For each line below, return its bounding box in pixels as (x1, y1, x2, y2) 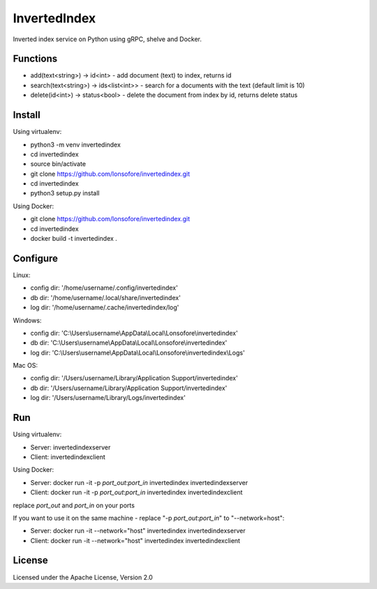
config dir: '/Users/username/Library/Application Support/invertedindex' (30, 374, 238, 382)
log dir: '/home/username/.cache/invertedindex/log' (30, 304, 179, 312)
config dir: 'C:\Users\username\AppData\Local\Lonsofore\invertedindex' (30, 329, 238, 337)
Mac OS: (13, 361, 38, 370)
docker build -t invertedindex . (30, 234, 118, 243)
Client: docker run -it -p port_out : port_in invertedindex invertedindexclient (30, 489, 243, 497)
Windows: (13, 316, 42, 325)
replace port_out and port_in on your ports (13, 501, 135, 509)
